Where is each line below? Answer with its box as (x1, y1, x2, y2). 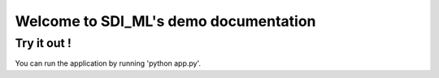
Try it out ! (15, 36, 72, 50)
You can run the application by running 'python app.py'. (15, 58, 202, 68)
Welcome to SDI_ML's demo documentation (15, 12, 316, 30)
